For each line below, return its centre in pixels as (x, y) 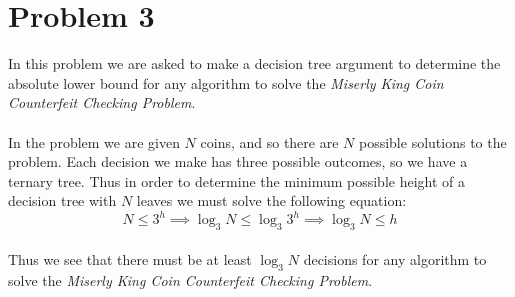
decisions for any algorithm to (395, 258)
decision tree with (62, 200)
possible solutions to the (432, 141)
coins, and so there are (269, 141)
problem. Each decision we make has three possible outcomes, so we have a (238, 161)
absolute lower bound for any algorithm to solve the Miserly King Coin (226, 82)
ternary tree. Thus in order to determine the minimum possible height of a (237, 180)
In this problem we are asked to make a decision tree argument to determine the (254, 63)
